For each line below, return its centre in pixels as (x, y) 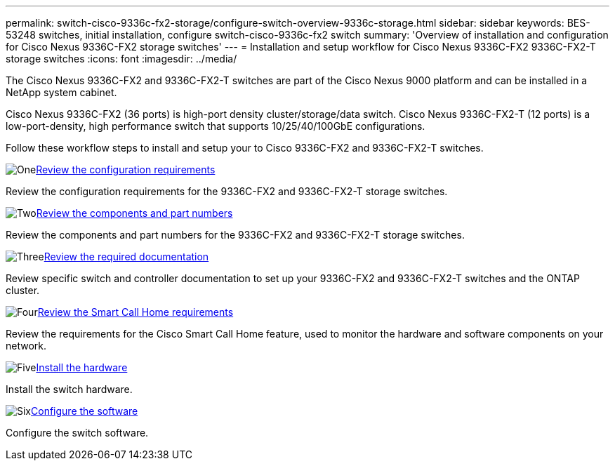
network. (26, 346)
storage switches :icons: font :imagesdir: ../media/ (121, 59)
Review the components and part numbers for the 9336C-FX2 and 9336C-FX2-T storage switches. (235, 235)
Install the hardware (82, 367)
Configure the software (85, 411)
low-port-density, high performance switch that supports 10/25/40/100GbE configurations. (216, 126)
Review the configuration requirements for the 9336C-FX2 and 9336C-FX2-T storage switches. (227, 191)
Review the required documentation (126, 257)
